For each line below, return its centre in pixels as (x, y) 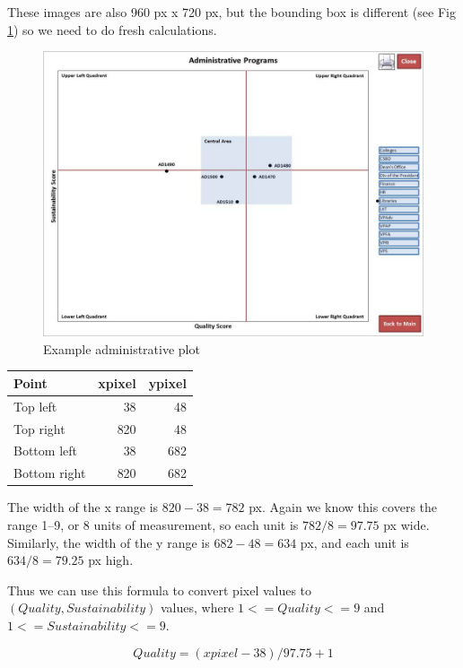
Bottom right (50, 473)
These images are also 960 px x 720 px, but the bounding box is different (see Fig (231, 12)
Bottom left (45, 451)
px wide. (406, 524)
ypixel (167, 382)
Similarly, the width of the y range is (109, 542)
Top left (35, 406)
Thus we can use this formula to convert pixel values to (160, 590)
